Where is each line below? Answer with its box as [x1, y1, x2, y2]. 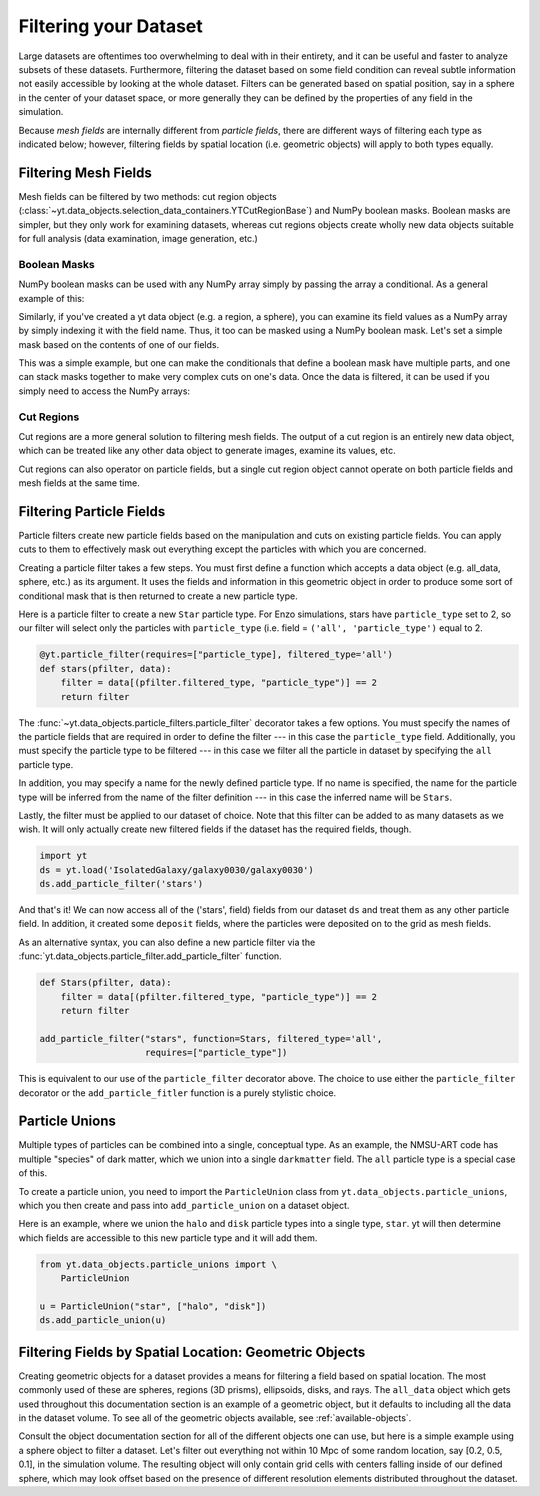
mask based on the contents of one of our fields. [18, 338, 220, 350]
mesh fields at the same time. [18, 477, 140, 489]
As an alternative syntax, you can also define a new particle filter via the [18, 936, 316, 948]
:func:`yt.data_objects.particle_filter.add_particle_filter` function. [18, 950, 282, 962]
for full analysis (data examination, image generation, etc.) [18, 232, 259, 244]
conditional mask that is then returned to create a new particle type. [18, 590, 299, 602]
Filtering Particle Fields [18, 503, 166, 520]
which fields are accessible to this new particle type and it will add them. [18, 1231, 318, 1244]
